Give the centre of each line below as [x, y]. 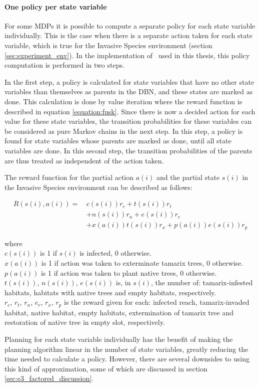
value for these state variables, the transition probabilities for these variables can [128, 121]
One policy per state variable [56, 6]
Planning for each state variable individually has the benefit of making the [119, 339]
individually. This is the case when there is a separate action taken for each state [128, 35]
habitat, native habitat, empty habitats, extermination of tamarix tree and [119, 312]
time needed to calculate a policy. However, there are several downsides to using [127, 359]
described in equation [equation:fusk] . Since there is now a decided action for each [130, 111]
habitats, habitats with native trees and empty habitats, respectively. [110, 292]
